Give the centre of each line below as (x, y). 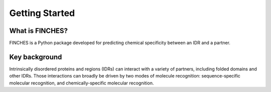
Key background (36, 57)
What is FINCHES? (38, 31)
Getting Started (42, 13)
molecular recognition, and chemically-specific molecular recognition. (82, 83)
